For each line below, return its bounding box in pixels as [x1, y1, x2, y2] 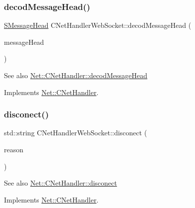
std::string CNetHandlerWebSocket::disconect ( [4, 127, 147, 138]
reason [4, 144, 24, 154]
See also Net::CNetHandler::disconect [4, 178, 117, 188]
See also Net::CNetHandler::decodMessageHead [4, 70, 147, 80]
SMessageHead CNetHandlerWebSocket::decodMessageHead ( [4, 20, 192, 30]
